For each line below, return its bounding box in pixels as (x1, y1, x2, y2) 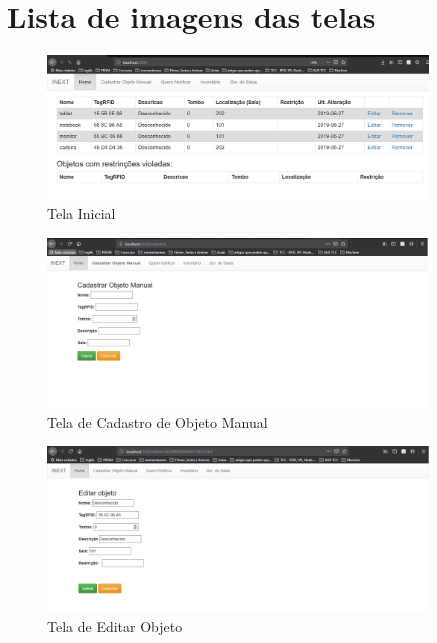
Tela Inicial (47, 202, 116, 223)
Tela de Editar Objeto (47, 616, 183, 637)
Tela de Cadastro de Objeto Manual (47, 411, 268, 432)
